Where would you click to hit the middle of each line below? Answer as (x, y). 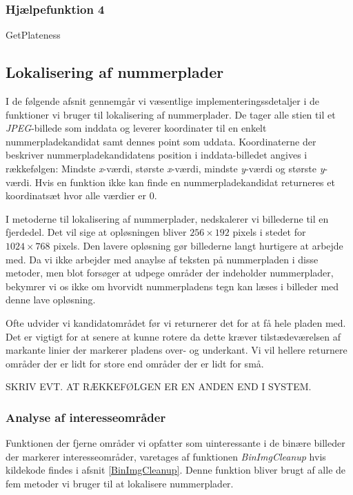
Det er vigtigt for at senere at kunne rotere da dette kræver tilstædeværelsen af (173, 336)
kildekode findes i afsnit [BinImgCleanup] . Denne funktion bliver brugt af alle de (176, 470)
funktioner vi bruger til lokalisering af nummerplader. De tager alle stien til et (171, 114)
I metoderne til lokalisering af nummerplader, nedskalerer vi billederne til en (167, 218)
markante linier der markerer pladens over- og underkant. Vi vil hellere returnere (176, 350)
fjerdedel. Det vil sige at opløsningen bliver (96, 232)
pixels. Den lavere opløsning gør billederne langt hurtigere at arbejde (198, 245)
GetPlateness (33, 35)
